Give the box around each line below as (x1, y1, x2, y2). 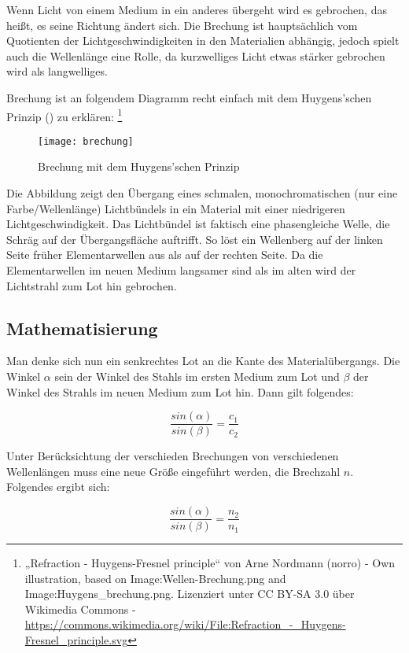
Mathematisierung (6, 315, 158, 340)
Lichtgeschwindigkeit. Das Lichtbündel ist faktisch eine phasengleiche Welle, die (6, 216, 390, 232)
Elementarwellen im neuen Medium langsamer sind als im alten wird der (6, 262, 356, 279)
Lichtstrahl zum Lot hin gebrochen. (6, 277, 177, 293)
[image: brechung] (38, 135, 134, 147)
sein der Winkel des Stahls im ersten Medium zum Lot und (54, 368, 340, 385)
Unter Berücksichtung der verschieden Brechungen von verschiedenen (6, 448, 339, 464)
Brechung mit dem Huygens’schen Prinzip (38, 158, 240, 175)
